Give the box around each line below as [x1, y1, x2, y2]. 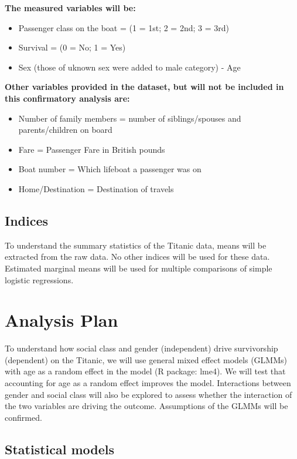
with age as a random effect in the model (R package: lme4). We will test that [5, 365, 286, 377]
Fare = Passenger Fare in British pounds [18, 143, 165, 155]
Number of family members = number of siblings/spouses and [18, 112, 241, 124]
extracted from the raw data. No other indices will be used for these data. [5, 250, 270, 263]
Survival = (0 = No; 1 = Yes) [18, 41, 126, 53]
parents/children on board [18, 123, 112, 136]
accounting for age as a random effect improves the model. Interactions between [5, 377, 291, 389]
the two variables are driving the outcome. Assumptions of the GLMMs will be [5, 400, 288, 412]
